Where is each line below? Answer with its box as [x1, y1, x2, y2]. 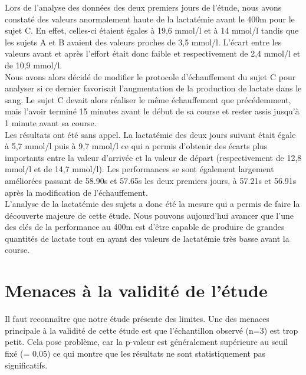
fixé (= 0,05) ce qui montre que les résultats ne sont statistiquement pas [5, 347, 265, 359]
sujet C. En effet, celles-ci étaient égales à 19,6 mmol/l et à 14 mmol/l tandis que [5, 24, 299, 37]
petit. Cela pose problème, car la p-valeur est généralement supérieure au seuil [5, 335, 288, 348]
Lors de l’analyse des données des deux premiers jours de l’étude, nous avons [5, 1, 282, 13]
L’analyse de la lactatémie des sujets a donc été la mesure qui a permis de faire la [5, 198, 300, 210]
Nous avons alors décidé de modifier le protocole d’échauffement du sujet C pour [5, 70, 296, 83]
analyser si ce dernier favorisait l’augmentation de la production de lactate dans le [5, 82, 302, 94]
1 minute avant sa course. [5, 116, 97, 129]
